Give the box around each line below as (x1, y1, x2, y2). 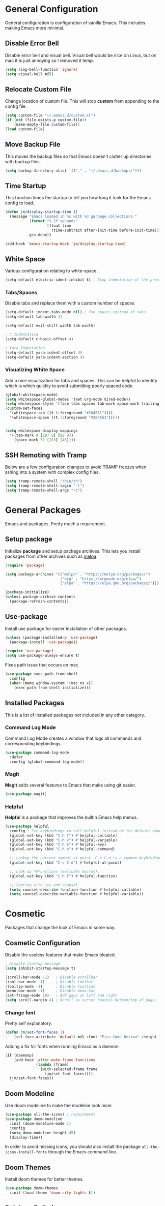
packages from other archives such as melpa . (5, 553, 98, 559)
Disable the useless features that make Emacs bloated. (5, 952, 116, 958)
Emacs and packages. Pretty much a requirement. (5, 520, 107, 527)
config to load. (5, 200, 34, 206)
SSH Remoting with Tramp (5, 451, 87, 459)
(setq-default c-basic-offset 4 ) (5, 336, 74, 341)
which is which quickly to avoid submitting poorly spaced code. (5, 383, 134, 389)
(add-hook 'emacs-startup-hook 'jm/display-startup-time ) (5, 241, 126, 246)
